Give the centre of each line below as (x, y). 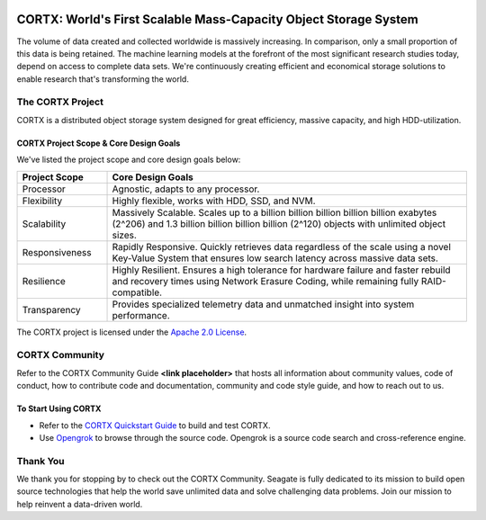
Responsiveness (57, 252)
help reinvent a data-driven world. (80, 504)
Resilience (44, 281)
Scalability (44, 223)
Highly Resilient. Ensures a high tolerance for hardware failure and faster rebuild (281, 270)
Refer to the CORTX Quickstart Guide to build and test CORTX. (155, 425)
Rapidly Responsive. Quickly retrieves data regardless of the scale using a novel (282, 247)
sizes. (124, 235)
